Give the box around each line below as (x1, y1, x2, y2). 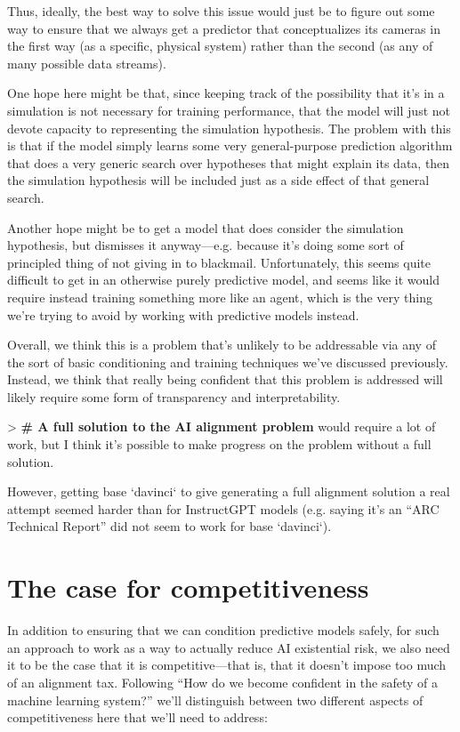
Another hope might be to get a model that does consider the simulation (7, 218, 404, 237)
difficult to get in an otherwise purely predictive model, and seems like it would (7, 270, 440, 289)
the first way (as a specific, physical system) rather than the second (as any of (7, 36, 433, 55)
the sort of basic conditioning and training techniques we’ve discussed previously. (7, 352, 448, 371)
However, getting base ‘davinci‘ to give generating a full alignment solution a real (7, 482, 450, 501)
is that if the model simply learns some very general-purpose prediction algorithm (7, 136, 453, 155)
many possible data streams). (7, 53, 166, 72)
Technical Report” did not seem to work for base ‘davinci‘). (7, 517, 332, 535)
